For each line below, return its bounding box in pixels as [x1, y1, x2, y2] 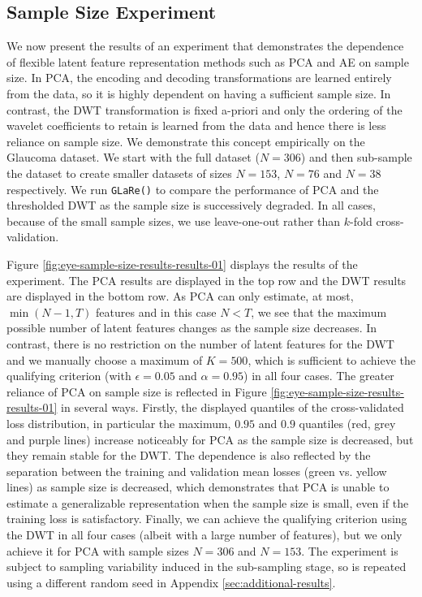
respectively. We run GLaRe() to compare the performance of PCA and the [6, 180, 379, 197]
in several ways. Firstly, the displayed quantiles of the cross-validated [61, 399, 404, 416]
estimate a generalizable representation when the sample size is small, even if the [6, 494, 409, 511]
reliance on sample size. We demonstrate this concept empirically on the [6, 132, 365, 149]
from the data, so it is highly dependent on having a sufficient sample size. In [6, 84, 391, 102]
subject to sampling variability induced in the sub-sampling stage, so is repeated [6, 558, 407, 575]
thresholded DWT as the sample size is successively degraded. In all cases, [6, 197, 376, 214]
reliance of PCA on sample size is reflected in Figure [6, 383, 267, 400]
